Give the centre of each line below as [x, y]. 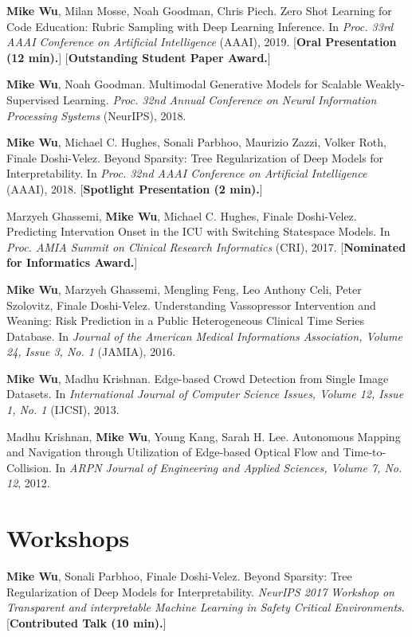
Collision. [29, 467]
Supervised [33, 99]
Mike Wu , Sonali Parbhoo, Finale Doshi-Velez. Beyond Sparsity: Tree [179, 576]
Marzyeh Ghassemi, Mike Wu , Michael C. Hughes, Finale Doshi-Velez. [182, 215]
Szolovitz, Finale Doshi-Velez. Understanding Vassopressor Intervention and [191, 305]
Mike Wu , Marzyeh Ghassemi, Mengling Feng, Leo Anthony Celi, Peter [184, 289]
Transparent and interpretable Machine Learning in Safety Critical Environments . [206, 607]
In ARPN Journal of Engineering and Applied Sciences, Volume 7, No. [229, 467]
